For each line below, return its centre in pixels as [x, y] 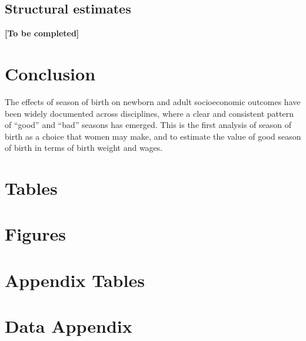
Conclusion [50, 73]
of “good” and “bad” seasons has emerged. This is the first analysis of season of [148, 125]
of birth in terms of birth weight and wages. [84, 148]
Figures [35, 234]
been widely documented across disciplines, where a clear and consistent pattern [149, 113]
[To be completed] [42, 33]
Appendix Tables [75, 280]
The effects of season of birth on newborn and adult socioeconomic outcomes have [153, 101]
